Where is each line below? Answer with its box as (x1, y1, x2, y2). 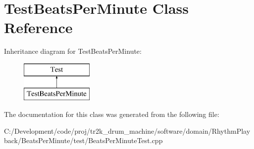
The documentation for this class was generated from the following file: (4, 109, 219, 119)
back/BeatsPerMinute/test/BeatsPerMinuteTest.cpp (4, 135, 163, 146)
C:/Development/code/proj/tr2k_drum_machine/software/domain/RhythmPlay (4, 125, 251, 136)
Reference (4, 17, 73, 37)
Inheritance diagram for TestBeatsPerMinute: (4, 46, 142, 56)
